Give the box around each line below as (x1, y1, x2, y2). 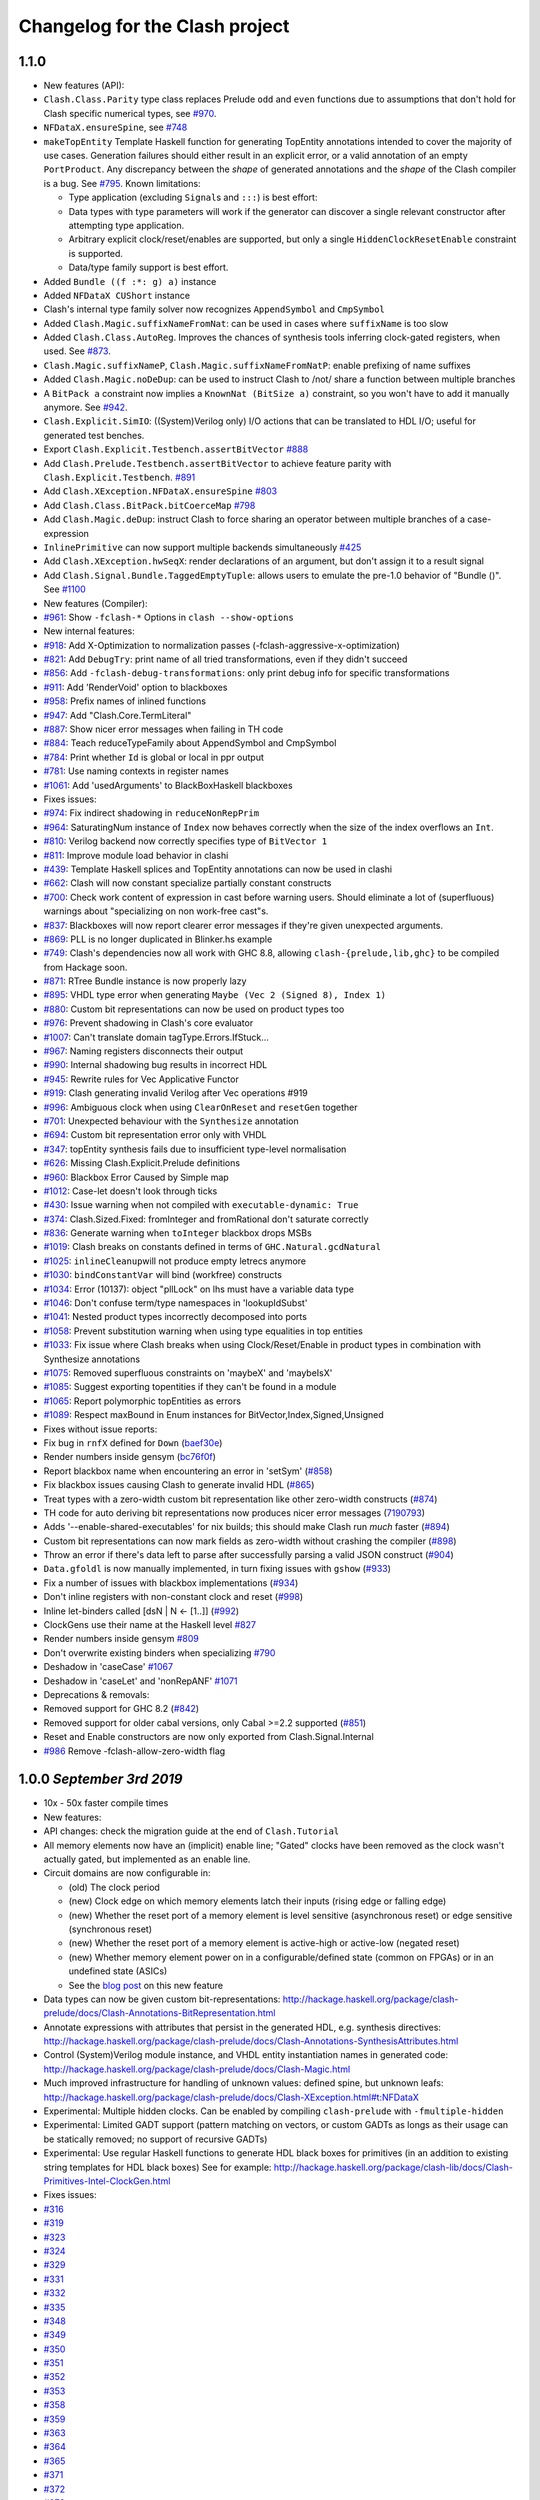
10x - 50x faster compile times (43, 1797, 169, 1809)
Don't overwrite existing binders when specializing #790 (43, 1646, 276, 1659)
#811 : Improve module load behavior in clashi (43, 849, 229, 861)
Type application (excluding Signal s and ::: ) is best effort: (68, 191, 318, 204)
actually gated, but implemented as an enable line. (43, 1853, 251, 1865)
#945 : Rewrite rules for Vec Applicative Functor (43, 1073, 239, 1085)
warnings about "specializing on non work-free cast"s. (43, 905, 269, 917)
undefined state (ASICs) (68, 1965, 168, 1977)
